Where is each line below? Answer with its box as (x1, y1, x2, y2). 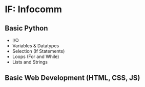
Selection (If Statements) (12, 48, 65, 54)
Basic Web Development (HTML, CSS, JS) (5, 74, 140, 82)
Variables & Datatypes (12, 43, 59, 49)
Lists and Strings (12, 59, 48, 65)
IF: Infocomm (5, 4, 63, 15)
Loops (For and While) (12, 53, 59, 60)
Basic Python (5, 24, 48, 33)
